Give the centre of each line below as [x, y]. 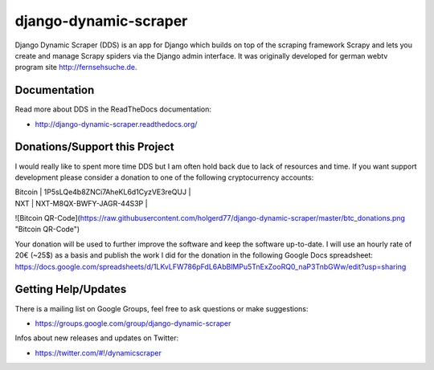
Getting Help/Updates [71, 289]
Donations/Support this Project [94, 147]
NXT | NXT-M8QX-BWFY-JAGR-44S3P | [81, 203]
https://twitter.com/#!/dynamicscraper [98, 352]
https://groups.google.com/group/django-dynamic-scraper [133, 323]
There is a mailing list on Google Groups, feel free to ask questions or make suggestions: [162, 308]
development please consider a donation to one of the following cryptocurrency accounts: [164, 177]
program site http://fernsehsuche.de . [76, 67]
